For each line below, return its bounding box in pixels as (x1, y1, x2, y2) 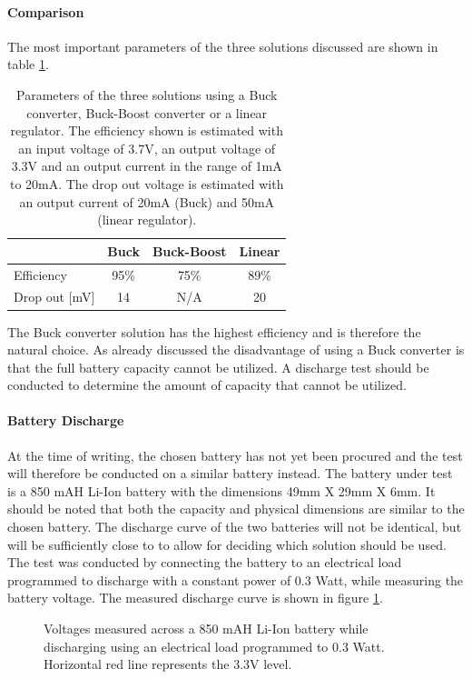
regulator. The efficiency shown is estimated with (10, 121, 283, 140)
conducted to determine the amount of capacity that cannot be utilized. (7, 375, 407, 394)
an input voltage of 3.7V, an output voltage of (18, 138, 276, 157)
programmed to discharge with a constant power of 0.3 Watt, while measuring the (7, 570, 464, 589)
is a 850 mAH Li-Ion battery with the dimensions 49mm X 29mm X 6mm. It (7, 481, 436, 500)
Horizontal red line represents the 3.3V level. (44, 654, 292, 674)
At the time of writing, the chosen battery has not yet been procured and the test (7, 445, 463, 464)
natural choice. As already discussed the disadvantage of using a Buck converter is (7, 340, 465, 359)
